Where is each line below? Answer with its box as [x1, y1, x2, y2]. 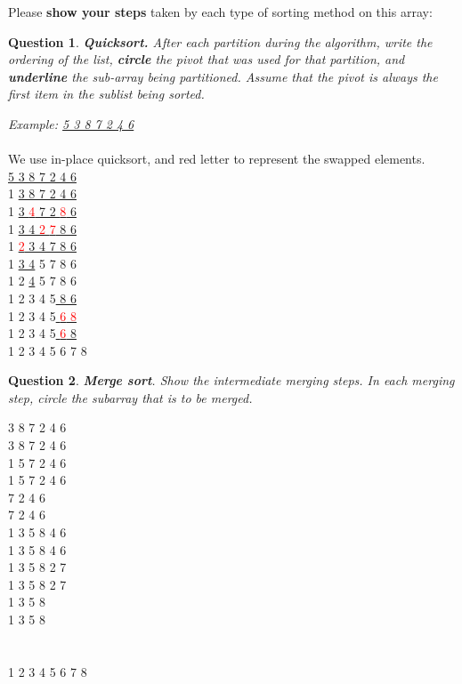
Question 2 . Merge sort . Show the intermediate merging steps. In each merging [8, 371, 455, 390]
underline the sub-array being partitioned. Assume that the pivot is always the [8, 67, 438, 85]
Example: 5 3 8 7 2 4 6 [8, 114, 134, 133]
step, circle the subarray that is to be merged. [8, 388, 253, 406]
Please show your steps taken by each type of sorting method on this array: [8, 3, 433, 20]
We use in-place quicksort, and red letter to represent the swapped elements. [8, 149, 426, 168]
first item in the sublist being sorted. [8, 84, 205, 103]
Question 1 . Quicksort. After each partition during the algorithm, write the [8, 32, 433, 51]
